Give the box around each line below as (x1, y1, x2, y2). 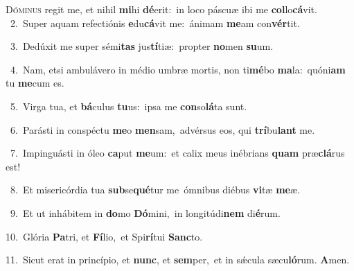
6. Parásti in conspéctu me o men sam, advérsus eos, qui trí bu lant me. (10, 122, 315, 137)
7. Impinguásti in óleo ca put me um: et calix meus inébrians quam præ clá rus (10, 146, 345, 160)
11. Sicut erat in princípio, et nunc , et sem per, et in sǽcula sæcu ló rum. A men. (6, 252, 350, 267)
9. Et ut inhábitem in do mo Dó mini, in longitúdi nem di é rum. (10, 205, 281, 220)
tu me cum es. (6, 76, 64, 90)
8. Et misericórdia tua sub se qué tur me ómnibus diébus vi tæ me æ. (10, 182, 300, 197)
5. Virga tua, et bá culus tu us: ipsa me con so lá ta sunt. (10, 98, 247, 113)
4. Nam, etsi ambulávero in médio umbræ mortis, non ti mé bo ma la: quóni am (10, 62, 346, 76)
